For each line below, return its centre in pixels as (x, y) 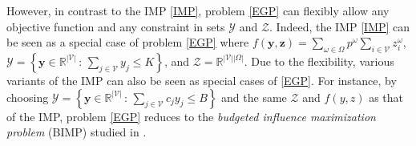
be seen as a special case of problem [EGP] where (128, 42)
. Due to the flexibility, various (319, 61)
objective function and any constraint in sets (116, 26)
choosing (28, 97)
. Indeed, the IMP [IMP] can (340, 26)
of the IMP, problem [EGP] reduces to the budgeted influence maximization (191, 116)
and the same (254, 97)
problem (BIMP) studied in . (77, 132)
